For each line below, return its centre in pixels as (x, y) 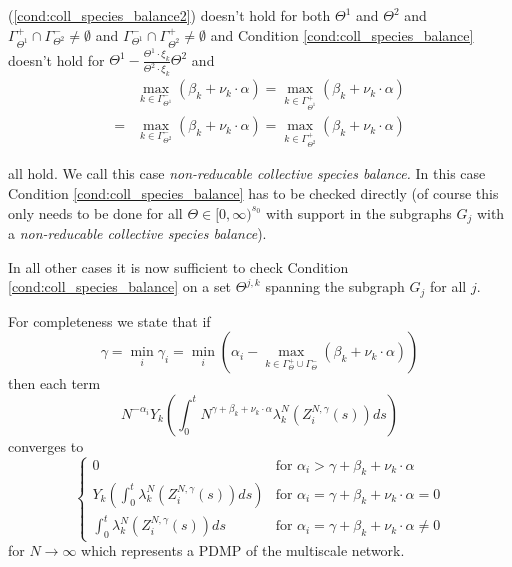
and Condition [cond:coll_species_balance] (342, 34)
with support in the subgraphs (358, 212)
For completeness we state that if (109, 320)
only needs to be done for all (95, 212)
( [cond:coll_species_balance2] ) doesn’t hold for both (169, 15)
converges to (46, 445)
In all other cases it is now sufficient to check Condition (178, 266)
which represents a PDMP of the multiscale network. (243, 550)
